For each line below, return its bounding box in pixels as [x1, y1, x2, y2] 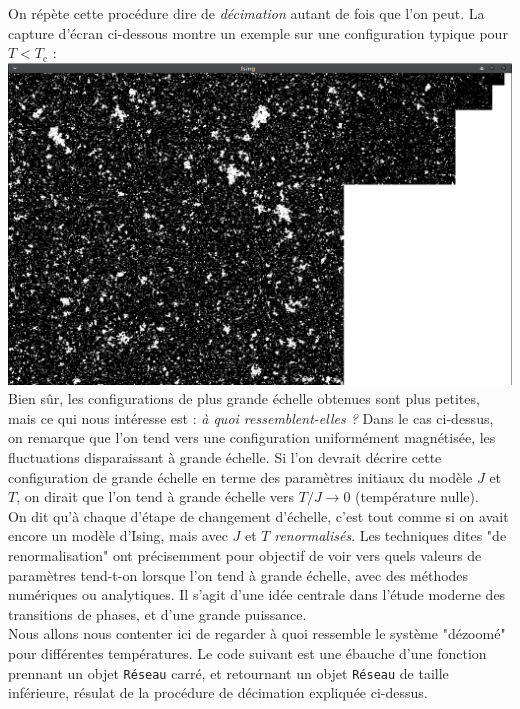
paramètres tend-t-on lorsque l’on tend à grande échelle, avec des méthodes [8, 564, 469, 585]
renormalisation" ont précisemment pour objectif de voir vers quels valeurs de [8, 545, 482, 566]
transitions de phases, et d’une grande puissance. [8, 603, 307, 624]
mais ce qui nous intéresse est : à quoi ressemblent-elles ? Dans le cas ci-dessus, [8, 407, 494, 428]
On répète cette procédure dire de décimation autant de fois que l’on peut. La [8, 3, 485, 23]
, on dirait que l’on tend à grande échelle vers [16, 486, 295, 507]
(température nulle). [355, 486, 479, 507]
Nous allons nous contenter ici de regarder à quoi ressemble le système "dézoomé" [8, 623, 506, 644]
